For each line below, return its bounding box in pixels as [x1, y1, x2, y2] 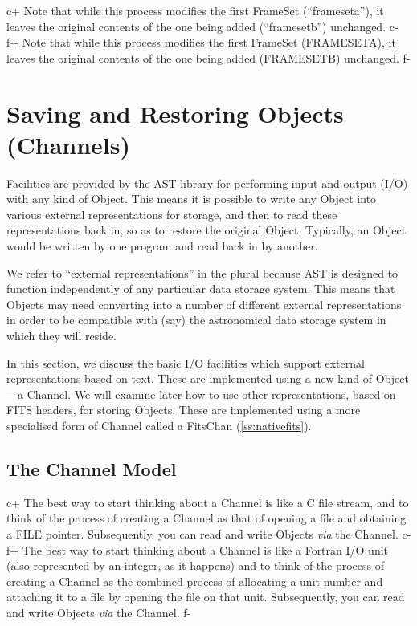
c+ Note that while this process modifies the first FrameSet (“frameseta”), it [6, 2, 384, 18]
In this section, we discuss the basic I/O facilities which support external [6, 354, 365, 371]
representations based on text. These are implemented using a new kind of [6, 370, 373, 387]
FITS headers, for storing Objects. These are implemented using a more [6, 401, 361, 418]
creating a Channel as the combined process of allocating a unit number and [6, 572, 383, 589]
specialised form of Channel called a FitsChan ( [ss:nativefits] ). [6, 417, 312, 433]
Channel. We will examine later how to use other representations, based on [27, 385, 396, 402]
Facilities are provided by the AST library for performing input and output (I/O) [6, 174, 408, 191]
